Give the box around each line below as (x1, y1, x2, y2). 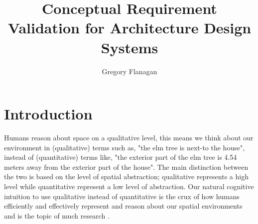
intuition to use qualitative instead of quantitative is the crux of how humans (4, 191, 240, 201)
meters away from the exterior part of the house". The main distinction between (4, 161, 249, 172)
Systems (101, 37, 158, 57)
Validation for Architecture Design (7, 17, 252, 38)
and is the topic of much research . (4, 210, 110, 221)
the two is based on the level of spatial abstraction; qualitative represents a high (4, 171, 249, 182)
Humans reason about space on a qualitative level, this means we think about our (4, 132, 254, 143)
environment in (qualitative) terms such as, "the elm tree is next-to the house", (4, 142, 245, 152)
